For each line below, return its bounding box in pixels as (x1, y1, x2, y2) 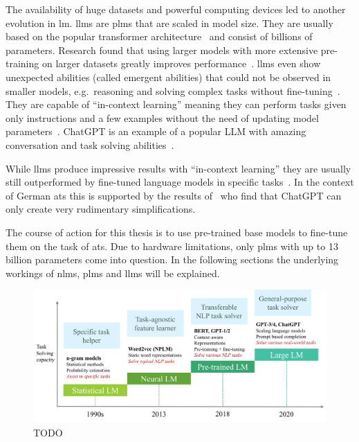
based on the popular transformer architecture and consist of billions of (6, 29, 313, 44)
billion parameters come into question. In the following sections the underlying (6, 252, 339, 267)
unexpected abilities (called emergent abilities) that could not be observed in (6, 69, 331, 84)
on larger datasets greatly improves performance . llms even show (42, 56, 321, 71)
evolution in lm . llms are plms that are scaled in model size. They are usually (6, 15, 333, 30)
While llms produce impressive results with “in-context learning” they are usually (6, 161, 351, 175)
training (6, 56, 39, 71)
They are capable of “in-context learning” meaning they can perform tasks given (6, 97, 347, 112)
